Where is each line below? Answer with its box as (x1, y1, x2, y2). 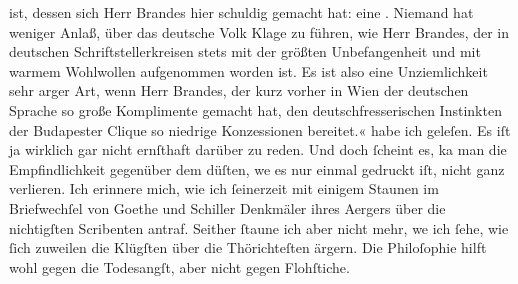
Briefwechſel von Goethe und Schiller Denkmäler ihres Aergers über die (9, 197, 446, 218)
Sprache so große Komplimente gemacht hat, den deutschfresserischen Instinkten (9, 99, 502, 120)
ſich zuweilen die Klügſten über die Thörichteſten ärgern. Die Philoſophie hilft (9, 237, 487, 258)
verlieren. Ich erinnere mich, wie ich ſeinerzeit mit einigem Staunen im (9, 178, 439, 199)
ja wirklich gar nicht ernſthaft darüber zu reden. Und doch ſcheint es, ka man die (9, 139, 507, 160)
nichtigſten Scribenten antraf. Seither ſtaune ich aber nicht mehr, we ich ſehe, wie (9, 217, 509, 238)
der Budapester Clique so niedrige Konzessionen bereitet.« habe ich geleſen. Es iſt (9, 119, 511, 140)
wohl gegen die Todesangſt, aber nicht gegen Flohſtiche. (9, 256, 350, 277)
